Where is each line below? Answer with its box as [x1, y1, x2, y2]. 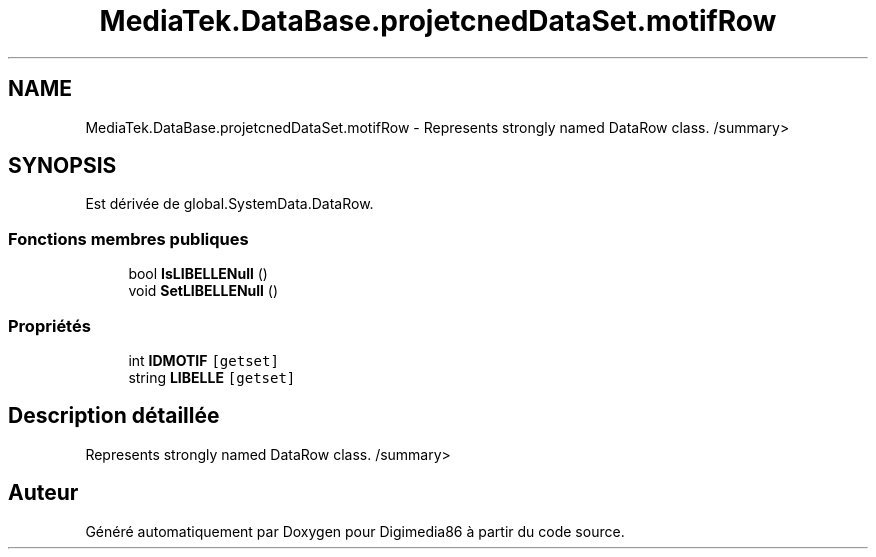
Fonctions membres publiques [8, 228, 249, 249]
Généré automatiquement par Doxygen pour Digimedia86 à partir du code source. [85, 522, 625, 540]
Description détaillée [8, 403, 220, 429]
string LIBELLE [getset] [128, 368, 296, 386]
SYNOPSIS [8, 153, 117, 179]
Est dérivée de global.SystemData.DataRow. [85, 195, 374, 213]
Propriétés [8, 315, 91, 336]
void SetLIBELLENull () [128, 282, 279, 300]
